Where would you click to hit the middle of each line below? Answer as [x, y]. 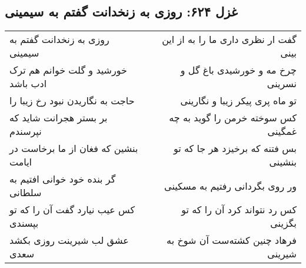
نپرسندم [26, 131]
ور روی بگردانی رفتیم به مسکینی [230, 186]
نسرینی [282, 84]
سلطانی [26, 193]
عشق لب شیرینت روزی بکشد [69, 240]
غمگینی [282, 131]
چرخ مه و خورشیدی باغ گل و [238, 70]
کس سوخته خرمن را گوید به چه [233, 118]
